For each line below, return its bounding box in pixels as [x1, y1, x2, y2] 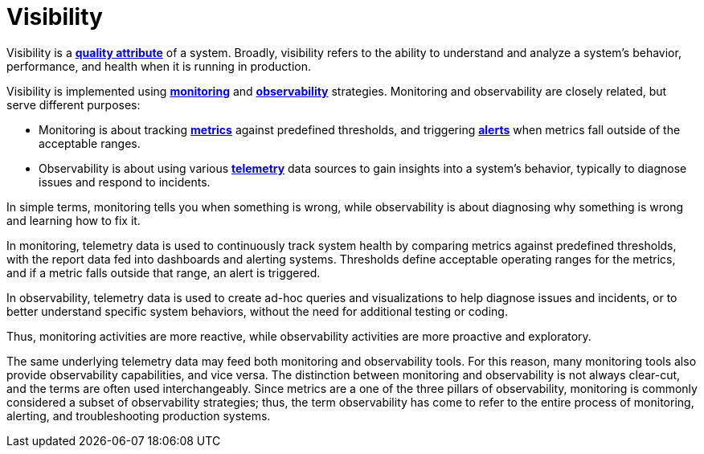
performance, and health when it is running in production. [6, 59, 312, 73]
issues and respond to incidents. [39, 174, 211, 189]
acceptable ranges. [39, 136, 141, 150]
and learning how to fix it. [6, 213, 141, 227]
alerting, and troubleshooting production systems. [6, 408, 271, 423]
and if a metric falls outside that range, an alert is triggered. [6, 265, 321, 280]
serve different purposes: [6, 97, 141, 112]
